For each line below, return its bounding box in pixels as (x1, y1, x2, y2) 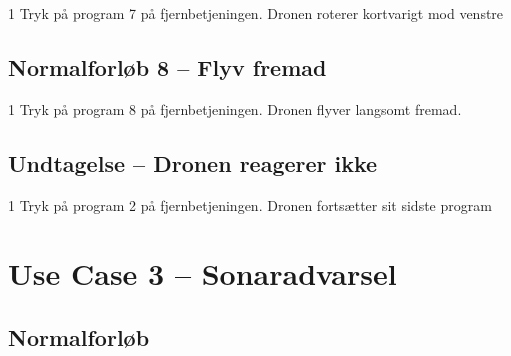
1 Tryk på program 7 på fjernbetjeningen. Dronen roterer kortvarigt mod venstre (8, 3, 504, 23)
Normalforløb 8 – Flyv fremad (8, 51, 327, 82)
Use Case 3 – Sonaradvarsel (8, 253, 397, 294)
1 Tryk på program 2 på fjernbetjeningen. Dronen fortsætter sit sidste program (8, 194, 492, 215)
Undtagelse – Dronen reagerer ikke (8, 147, 378, 178)
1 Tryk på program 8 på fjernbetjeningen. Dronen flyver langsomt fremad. (8, 98, 462, 119)
